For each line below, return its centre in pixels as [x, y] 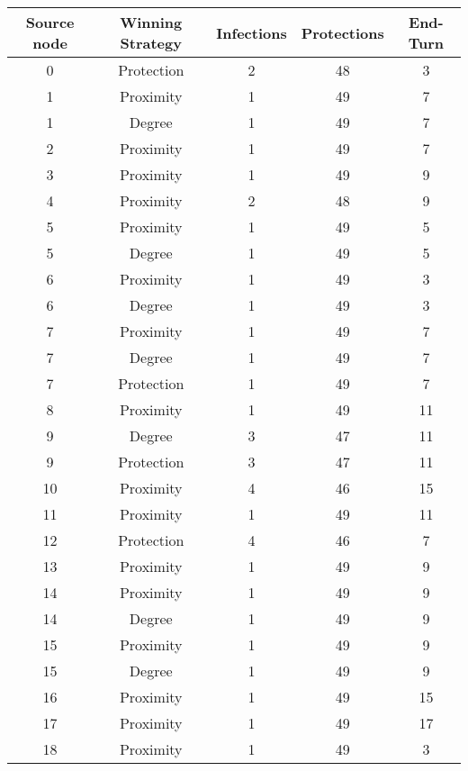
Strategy [151, 43]
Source [50, 22]
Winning [151, 22]
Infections [252, 32]
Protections [342, 32]
